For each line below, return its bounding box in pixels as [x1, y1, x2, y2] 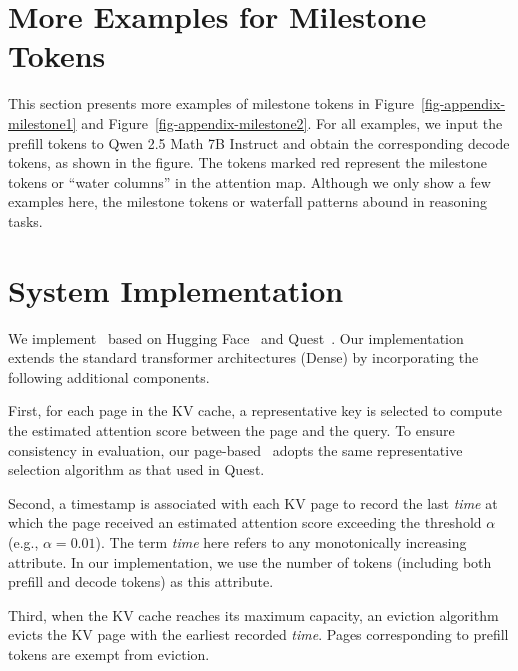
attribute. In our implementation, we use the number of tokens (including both [8, 551, 492, 572]
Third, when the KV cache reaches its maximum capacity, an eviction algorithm [8, 604, 499, 625]
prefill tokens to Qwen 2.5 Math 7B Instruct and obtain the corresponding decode [8, 132, 510, 153]
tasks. [8, 210, 43, 231]
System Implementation [8, 269, 344, 310]
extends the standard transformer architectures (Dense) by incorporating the [8, 347, 479, 368]
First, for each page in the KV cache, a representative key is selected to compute [8, 400, 503, 421]
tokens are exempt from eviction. [8, 643, 210, 664]
